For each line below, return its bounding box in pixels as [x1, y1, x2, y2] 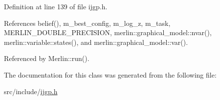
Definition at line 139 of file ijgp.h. [4, 1, 108, 11]
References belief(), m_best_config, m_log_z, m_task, [4, 18, 171, 28]
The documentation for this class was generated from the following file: [4, 69, 217, 80]
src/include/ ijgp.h [4, 86, 58, 96]
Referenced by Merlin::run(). [4, 53, 89, 63]
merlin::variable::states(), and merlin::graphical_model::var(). [4, 37, 188, 47]
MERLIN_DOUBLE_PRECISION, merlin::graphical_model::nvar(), [4, 27, 212, 38]
